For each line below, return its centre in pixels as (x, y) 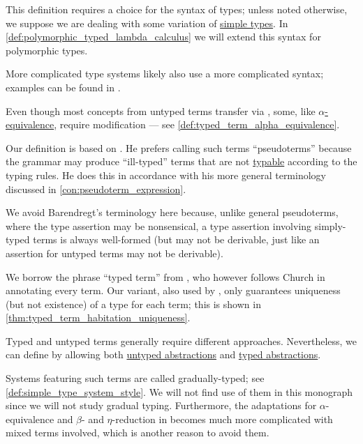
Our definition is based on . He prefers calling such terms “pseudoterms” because (179, 147)
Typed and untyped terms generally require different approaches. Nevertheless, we (181, 340)
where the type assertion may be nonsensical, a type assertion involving (159, 225)
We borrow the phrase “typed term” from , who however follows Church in (165, 276)
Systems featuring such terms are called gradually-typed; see (135, 378)
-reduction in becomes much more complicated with (222, 419)
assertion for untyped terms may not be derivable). (114, 253)
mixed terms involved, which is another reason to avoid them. (138, 432)
